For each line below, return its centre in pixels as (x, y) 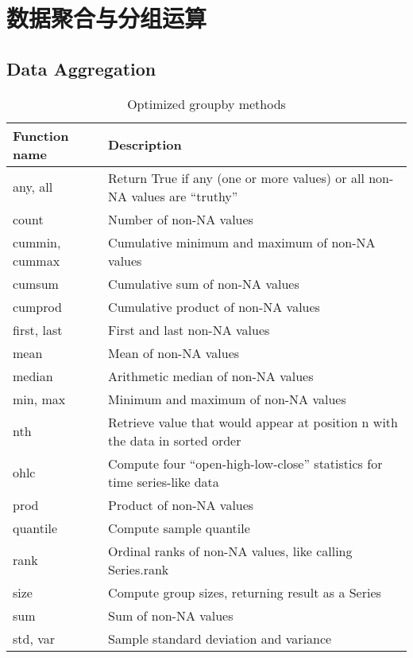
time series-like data (164, 481)
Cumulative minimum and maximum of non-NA (242, 242)
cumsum (36, 283)
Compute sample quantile (179, 528)
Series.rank (139, 569)
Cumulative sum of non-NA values (204, 283)
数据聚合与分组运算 (107, 18)
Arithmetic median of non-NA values (211, 376)
